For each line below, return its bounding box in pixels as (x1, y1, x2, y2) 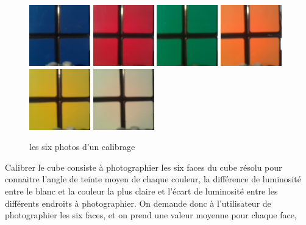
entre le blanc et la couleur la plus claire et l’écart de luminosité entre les (5, 184, 278, 197)
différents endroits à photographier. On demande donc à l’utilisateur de (5, 196, 271, 209)
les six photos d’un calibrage (29, 140, 135, 153)
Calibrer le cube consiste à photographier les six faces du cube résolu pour (5, 160, 282, 173)
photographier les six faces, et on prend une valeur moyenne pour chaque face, (5, 209, 297, 221)
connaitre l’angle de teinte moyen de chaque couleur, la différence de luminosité (5, 173, 301, 185)
